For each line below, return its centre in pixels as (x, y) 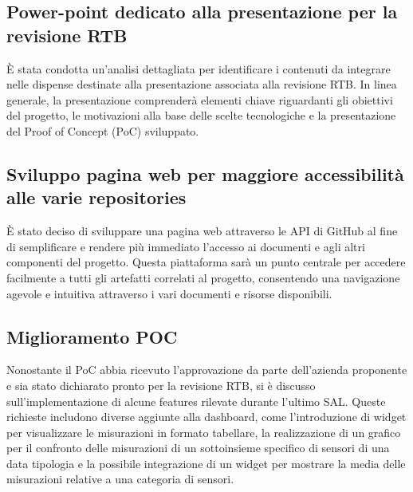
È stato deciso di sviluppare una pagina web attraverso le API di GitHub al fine (202, 231)
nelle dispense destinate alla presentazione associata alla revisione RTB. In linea (202, 84)
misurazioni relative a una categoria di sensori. (120, 479)
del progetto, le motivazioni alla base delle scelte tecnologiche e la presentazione (201, 115)
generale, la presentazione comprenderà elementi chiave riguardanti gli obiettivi (200, 99)
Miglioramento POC (92, 336)
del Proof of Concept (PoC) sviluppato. (103, 130)
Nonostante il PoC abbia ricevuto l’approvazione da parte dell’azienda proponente (207, 370)
